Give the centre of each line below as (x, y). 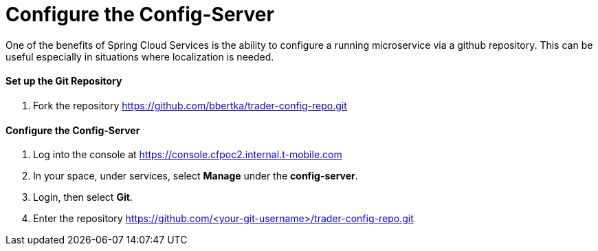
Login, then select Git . (83, 197)
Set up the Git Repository (64, 81)
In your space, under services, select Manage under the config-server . (196, 176)
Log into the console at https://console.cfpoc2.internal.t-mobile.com (188, 155)
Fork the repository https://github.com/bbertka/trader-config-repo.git (190, 105)
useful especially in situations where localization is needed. (140, 56)
